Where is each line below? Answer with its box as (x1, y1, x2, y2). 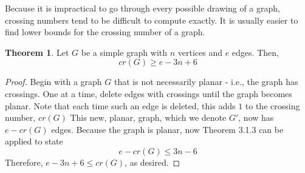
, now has (238, 111, 274, 124)
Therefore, (5, 155, 43, 168)
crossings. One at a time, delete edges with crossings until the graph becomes (5, 87, 292, 100)
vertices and (177, 46, 222, 58)
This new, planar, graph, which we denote (70, 111, 227, 124)
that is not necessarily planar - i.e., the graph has (114, 75, 298, 88)
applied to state (5, 135, 63, 148)
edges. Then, (231, 46, 279, 58)
